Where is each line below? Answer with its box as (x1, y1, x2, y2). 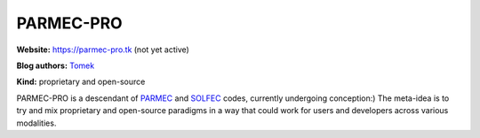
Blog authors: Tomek (16, 60, 95, 71)
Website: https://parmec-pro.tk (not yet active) (16, 44, 190, 55)
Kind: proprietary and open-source (16, 76, 146, 88)
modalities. (16, 118, 57, 128)
